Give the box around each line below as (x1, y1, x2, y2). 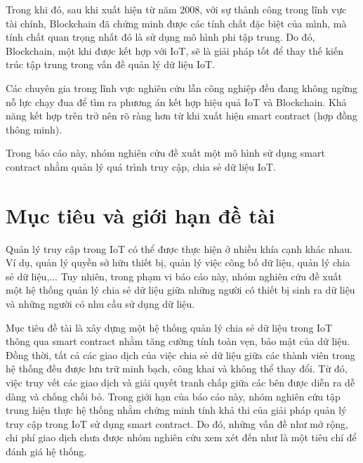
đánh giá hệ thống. (6, 443, 87, 458)
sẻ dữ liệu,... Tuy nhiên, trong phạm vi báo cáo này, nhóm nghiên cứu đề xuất (6, 268, 342, 283)
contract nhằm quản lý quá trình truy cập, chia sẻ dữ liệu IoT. (6, 159, 276, 174)
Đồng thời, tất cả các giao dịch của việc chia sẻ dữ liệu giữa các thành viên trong (6, 347, 355, 362)
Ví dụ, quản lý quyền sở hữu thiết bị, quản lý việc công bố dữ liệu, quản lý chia (6, 255, 350, 270)
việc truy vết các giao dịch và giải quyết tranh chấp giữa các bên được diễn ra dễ (6, 375, 355, 389)
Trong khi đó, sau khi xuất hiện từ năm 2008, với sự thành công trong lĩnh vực (6, 2, 347, 16)
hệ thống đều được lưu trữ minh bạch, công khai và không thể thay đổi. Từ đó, (6, 361, 348, 376)
